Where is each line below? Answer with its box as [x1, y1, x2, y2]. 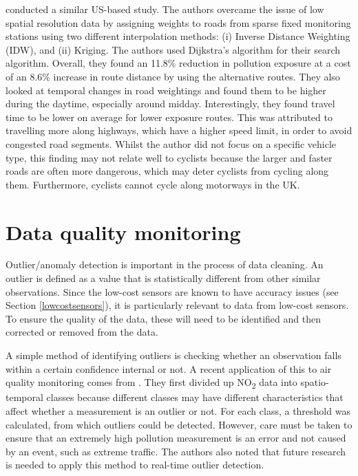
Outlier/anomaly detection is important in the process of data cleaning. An [6, 257, 324, 272]
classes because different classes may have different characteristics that [46, 390, 344, 404]
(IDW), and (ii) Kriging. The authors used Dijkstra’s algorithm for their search [6, 42, 341, 56]
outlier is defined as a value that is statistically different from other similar [6, 271, 321, 285]
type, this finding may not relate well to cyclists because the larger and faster [6, 150, 333, 164]
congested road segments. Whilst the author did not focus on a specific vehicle [6, 136, 337, 151]
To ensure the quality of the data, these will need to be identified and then [6, 311, 321, 325]
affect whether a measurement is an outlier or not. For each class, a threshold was [6, 403, 350, 418]
